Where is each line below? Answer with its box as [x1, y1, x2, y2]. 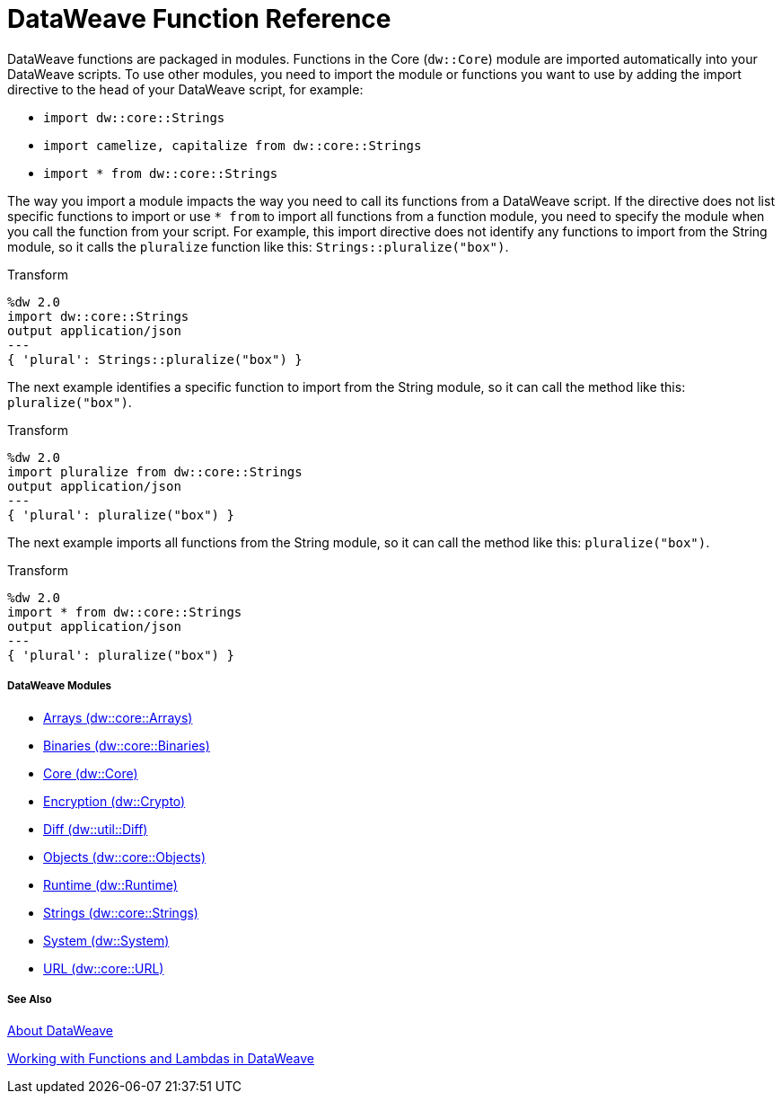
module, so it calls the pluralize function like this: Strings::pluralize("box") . [7, 238, 509, 254]
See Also [7, 992, 52, 1006]
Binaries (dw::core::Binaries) [43, 737, 210, 753]
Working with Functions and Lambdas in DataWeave [7, 1051, 314, 1067]
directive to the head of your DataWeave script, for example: [7, 81, 364, 97]
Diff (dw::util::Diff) [43, 821, 148, 837]
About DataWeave [7, 1023, 113, 1039]
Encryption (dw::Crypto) [43, 793, 186, 809]
